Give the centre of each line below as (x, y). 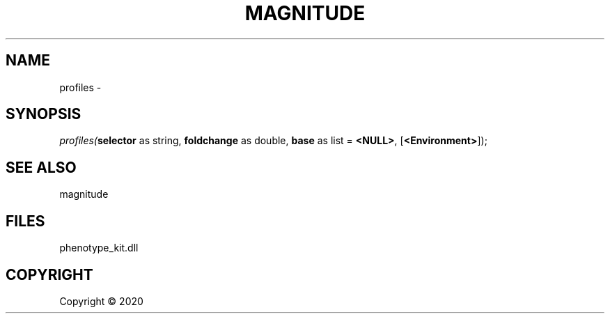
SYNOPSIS (44, 114)
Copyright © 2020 (101, 301)
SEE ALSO (41, 167)
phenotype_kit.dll (99, 248)
